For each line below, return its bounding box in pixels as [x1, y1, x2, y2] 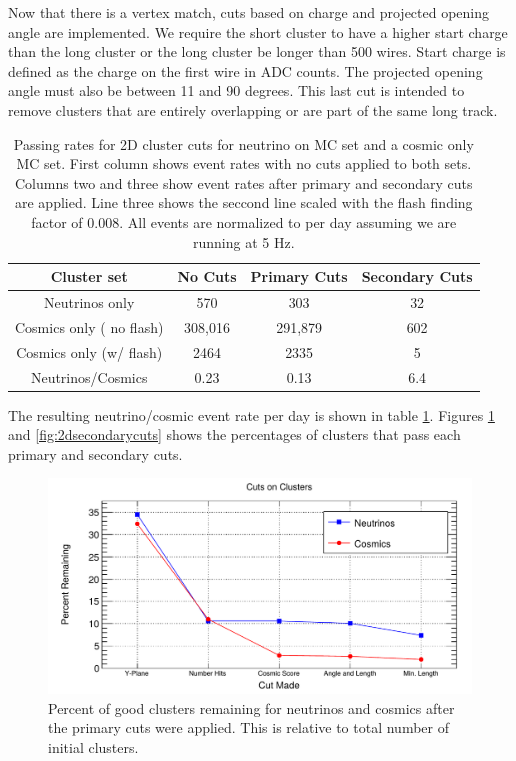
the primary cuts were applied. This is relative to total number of [48, 717, 449, 738]
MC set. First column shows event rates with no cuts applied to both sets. [16, 153, 472, 174]
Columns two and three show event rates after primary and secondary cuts [15, 172, 473, 193]
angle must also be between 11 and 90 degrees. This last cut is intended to [8, 80, 465, 101]
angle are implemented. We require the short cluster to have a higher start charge [8, 21, 508, 42]
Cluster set [50, 266, 128, 287]
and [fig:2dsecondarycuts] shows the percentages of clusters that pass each [8, 424, 461, 445]
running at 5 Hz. [193, 231, 295, 252]
